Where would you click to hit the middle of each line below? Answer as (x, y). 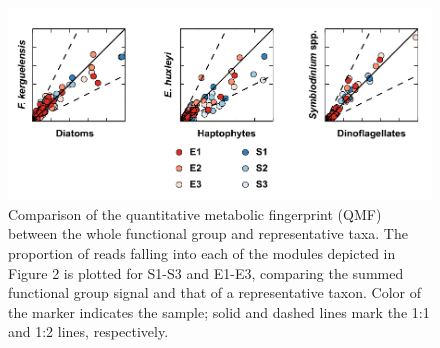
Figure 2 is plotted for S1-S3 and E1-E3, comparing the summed (206, 272)
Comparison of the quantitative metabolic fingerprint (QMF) (195, 213)
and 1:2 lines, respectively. (88, 331)
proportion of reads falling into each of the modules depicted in (202, 253)
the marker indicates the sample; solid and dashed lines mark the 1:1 (219, 311)
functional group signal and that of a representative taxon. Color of (214, 292)
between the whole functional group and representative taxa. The (208, 233)
